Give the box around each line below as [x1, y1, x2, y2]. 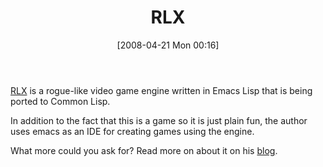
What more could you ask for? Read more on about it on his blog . [10, 144, 278, 156]
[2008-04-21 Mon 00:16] [116, 39, 220, 51]
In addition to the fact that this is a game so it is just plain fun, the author [10, 114, 308, 126]
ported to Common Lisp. [10, 95, 111, 107]
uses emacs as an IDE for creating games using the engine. [10, 125, 255, 137]
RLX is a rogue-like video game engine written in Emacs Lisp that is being [10, 84, 313, 96]
